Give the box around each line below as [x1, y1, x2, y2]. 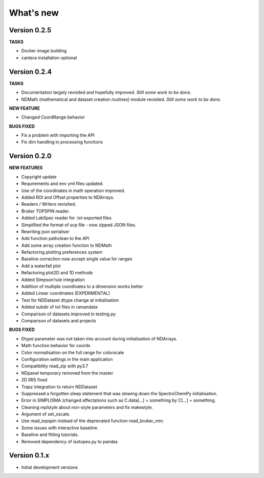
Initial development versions [21, 464, 78, 470]
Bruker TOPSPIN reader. [21, 208, 70, 214]
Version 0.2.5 [9, 26, 51, 34]
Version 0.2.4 [9, 68, 52, 76]
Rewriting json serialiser [21, 228, 69, 235]
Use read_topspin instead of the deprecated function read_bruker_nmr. [21, 418, 164, 424]
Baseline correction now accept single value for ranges [21, 256, 132, 262]
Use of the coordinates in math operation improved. [21, 188, 126, 193]
